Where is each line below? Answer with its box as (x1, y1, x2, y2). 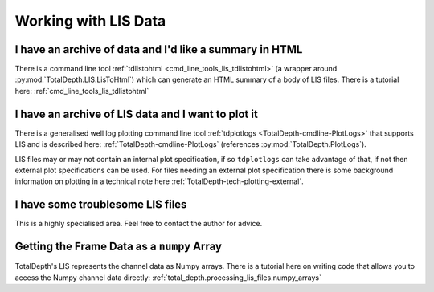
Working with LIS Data (14, 12, 166, 30)
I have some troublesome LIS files (14, 197, 187, 212)
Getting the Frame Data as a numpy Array (14, 240, 223, 253)
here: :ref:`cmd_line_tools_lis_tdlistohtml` (14, 86, 149, 95)
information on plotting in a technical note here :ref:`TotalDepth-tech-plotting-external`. (14, 176, 305, 186)
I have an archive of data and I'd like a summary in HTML (14, 43, 303, 56)
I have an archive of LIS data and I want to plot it (14, 107, 259, 120)
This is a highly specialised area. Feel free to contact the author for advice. (14, 219, 263, 229)
